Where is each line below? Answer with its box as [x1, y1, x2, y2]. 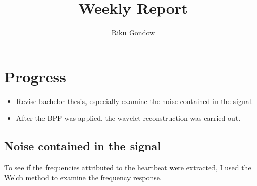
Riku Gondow [111, 27, 155, 38]
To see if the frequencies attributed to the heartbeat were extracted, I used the [4, 162, 251, 173]
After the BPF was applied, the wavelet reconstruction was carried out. [16, 113, 241, 123]
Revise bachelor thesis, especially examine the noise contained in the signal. [16, 95, 253, 106]
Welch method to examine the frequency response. [4, 172, 162, 182]
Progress [4, 66, 66, 87]
